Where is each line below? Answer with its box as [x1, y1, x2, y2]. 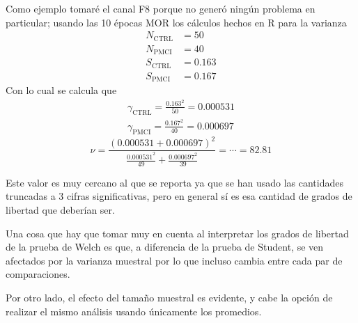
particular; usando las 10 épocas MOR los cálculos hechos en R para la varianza [6, 15, 347, 29]
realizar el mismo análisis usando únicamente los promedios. [6, 304, 262, 318]
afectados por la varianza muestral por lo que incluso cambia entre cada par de [6, 253, 343, 267]
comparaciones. [6, 267, 70, 281]
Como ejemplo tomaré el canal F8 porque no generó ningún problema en [6, 1, 316, 15]
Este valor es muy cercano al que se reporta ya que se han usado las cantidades [6, 175, 343, 189]
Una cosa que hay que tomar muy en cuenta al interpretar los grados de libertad [6, 226, 349, 240]
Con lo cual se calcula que [6, 83, 117, 97]
